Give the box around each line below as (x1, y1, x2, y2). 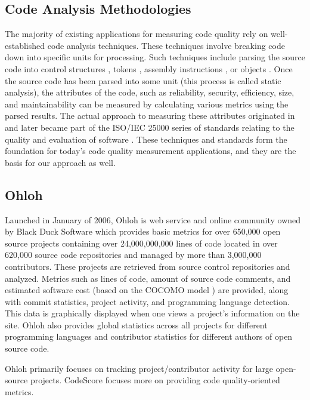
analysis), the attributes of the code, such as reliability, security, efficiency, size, (5, 86, 294, 99)
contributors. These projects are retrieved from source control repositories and (5, 260, 290, 272)
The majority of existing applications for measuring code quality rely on (5, 27, 268, 40)
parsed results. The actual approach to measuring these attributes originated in (5, 109, 295, 122)
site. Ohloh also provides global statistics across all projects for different (5, 318, 268, 331)
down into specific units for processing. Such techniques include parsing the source (5, 51, 305, 63)
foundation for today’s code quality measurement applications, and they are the (5, 144, 296, 157)
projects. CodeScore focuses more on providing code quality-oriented (30, 374, 280, 386)
